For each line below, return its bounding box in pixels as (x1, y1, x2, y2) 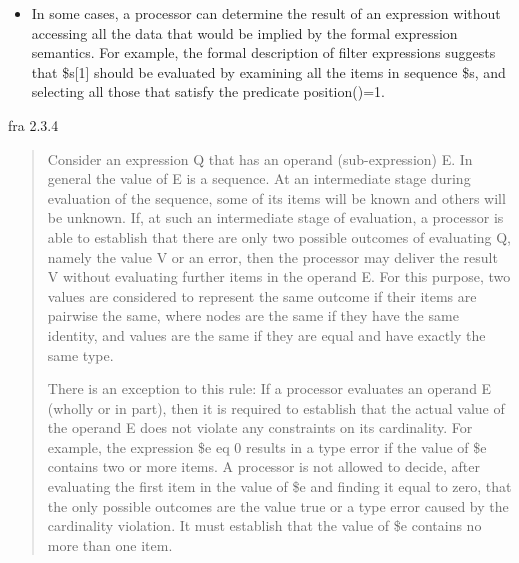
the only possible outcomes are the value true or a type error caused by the (47, 495, 509, 516)
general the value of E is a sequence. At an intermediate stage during (47, 168, 471, 189)
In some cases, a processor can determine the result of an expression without (31, 3, 501, 23)
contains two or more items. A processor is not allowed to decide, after (47, 456, 480, 477)
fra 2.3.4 (8, 114, 59, 135)
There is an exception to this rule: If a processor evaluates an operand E (47, 378, 492, 399)
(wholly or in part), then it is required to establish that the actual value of (47, 397, 505, 418)
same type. (47, 344, 114, 365)
